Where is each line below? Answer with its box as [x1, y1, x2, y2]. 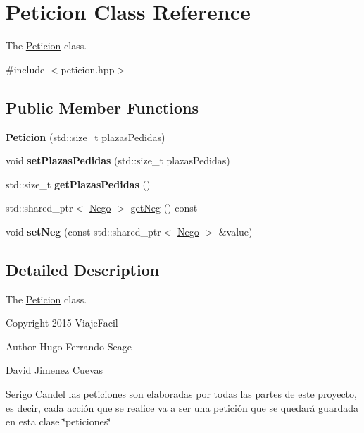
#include [6, 61, 45, 76]
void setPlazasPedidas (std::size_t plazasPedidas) [6, 153, 230, 168]
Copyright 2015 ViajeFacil [6, 315, 118, 330]
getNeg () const [130, 200, 198, 215]
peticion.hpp [61, 61, 115, 76]
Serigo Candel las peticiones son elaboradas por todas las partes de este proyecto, [6, 386, 357, 401]
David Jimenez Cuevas [6, 362, 103, 377]
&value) [218, 224, 253, 238]
